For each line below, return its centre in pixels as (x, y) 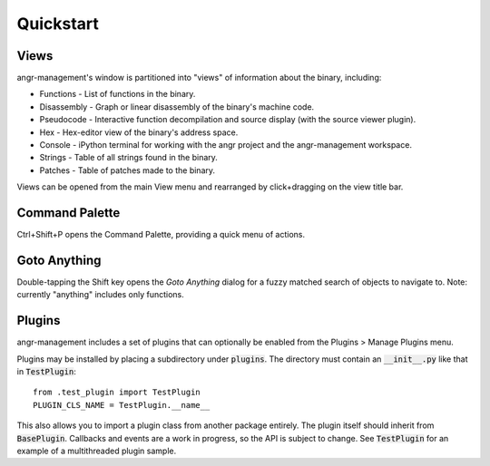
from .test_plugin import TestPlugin (117, 393)
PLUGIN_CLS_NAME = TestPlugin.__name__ (122, 405)
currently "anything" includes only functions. (101, 295)
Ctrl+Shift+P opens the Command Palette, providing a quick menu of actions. (161, 235)
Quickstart (58, 24)
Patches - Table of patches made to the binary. (127, 170)
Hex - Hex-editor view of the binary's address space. (139, 132)
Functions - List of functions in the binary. (118, 94)
